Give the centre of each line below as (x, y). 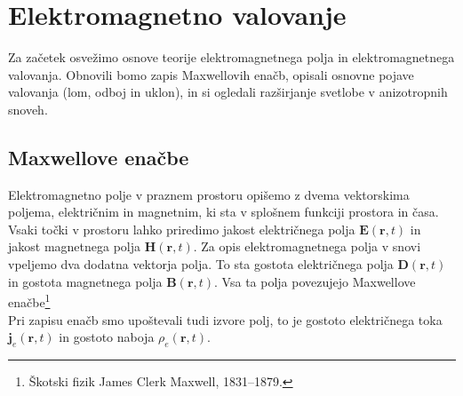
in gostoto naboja (107, 337)
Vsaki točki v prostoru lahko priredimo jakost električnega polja (182, 229)
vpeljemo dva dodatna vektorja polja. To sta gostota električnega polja (201, 264)
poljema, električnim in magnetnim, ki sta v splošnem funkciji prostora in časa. (224, 212)
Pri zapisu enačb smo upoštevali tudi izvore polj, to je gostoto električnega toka (225, 319)
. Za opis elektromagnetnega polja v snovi (307, 246)
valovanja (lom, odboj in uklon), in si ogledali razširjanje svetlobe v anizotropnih (228, 92)
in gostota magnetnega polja (85, 281)
